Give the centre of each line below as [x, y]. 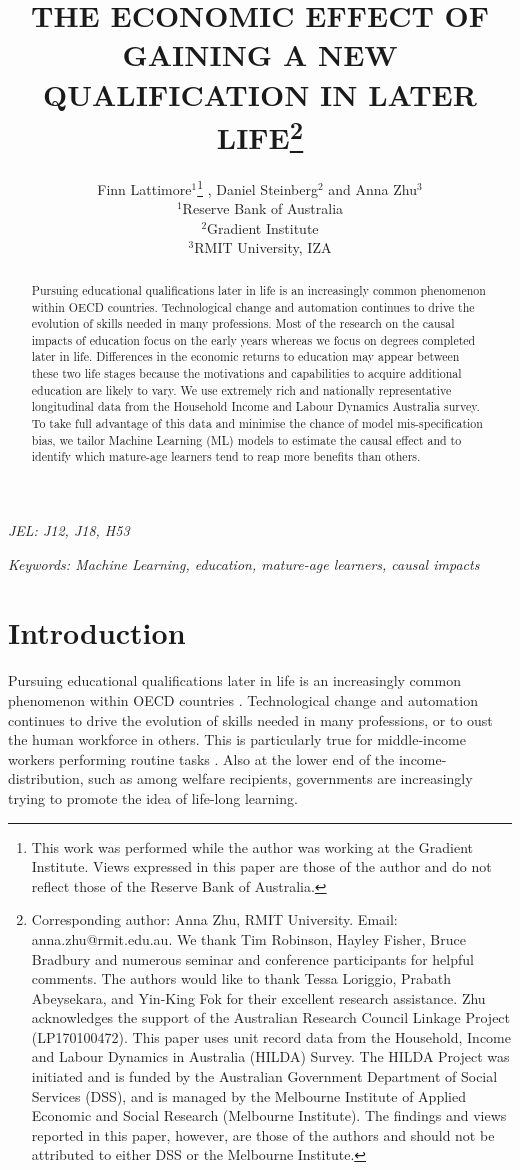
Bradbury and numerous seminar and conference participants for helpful [252, 958]
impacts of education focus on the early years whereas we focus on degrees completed [253, 339]
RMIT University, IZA [263, 247]
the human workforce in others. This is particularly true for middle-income [237, 739]
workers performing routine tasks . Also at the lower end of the [201, 758]
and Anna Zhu [373, 188]
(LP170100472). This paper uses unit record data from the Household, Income [271, 1036]
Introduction [97, 632]
